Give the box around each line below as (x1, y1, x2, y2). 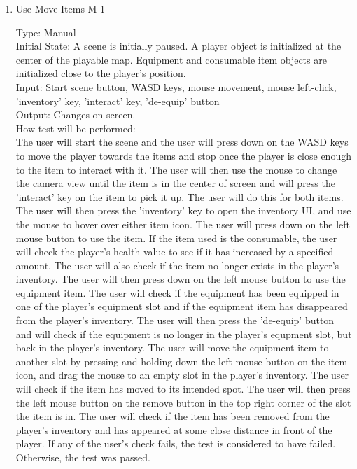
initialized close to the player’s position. (15, 66, 186, 80)
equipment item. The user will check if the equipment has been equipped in (15, 285, 339, 300)
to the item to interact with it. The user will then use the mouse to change (15, 162, 337, 176)
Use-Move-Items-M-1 (15, 1, 106, 15)
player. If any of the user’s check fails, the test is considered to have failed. (15, 436, 336, 451)
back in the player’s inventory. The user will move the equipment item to (15, 340, 329, 355)
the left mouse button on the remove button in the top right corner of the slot (15, 395, 351, 409)
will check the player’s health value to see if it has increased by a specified (15, 244, 334, 259)
